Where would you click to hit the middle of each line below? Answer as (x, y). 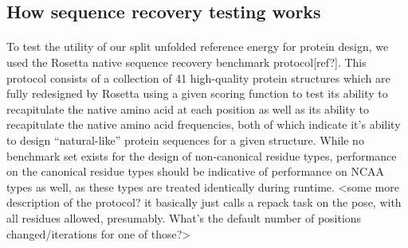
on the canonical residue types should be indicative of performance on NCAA (196, 171)
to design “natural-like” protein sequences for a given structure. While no (185, 139)
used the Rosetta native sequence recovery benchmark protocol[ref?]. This (186, 62)
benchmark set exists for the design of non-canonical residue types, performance (202, 155)
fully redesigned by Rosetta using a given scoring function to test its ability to (197, 93)
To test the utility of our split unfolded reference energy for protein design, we (198, 46)
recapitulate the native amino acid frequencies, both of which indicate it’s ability (204, 124)
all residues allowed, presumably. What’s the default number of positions (184, 217)
